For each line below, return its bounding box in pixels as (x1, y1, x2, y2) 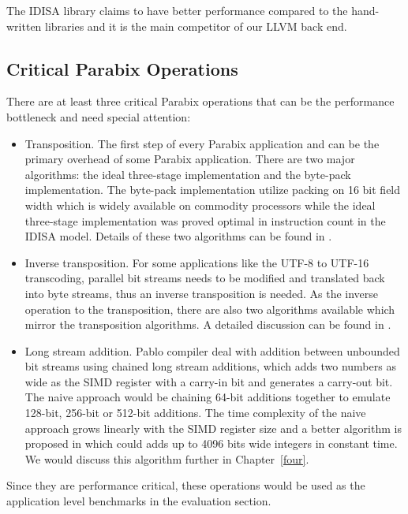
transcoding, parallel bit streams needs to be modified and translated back (24, 270, 385, 286)
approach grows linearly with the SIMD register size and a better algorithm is (24, 419, 402, 436)
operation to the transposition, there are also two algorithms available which (24, 300, 395, 317)
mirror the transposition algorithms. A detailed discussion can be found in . (24, 316, 391, 333)
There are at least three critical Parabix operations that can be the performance (6, 93, 395, 110)
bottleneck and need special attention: (6, 108, 191, 125)
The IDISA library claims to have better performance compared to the (6, 2, 348, 18)
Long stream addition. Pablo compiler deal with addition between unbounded (24, 342, 400, 359)
